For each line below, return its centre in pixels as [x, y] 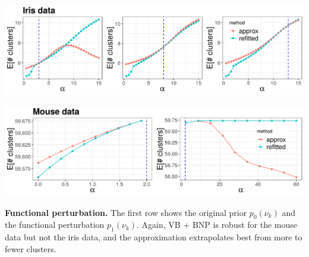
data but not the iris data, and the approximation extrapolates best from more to [154, 237]
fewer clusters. [31, 248]
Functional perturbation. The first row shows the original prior [126, 212]
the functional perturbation [55, 225]
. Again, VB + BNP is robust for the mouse [217, 225]
